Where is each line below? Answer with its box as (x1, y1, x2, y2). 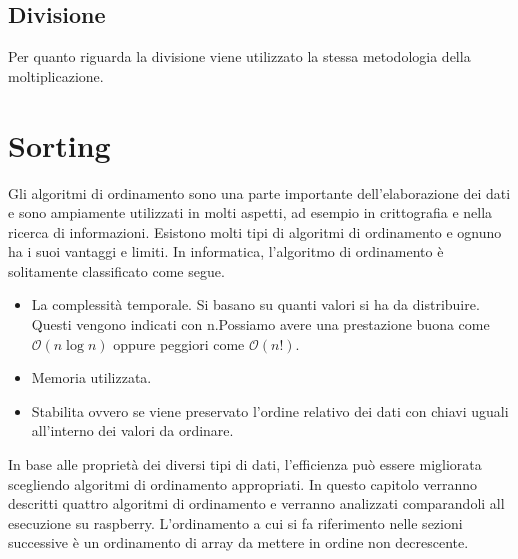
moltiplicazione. (8, 65, 104, 86)
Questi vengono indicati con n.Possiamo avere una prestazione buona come (31, 314, 490, 335)
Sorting (8, 124, 111, 165)
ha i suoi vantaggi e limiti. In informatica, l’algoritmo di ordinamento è (8, 241, 444, 262)
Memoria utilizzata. (31, 367, 152, 388)
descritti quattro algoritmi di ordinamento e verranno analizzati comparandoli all (8, 493, 505, 514)
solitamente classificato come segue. (8, 260, 225, 281)
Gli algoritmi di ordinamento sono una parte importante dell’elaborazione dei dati (8, 182, 511, 203)
